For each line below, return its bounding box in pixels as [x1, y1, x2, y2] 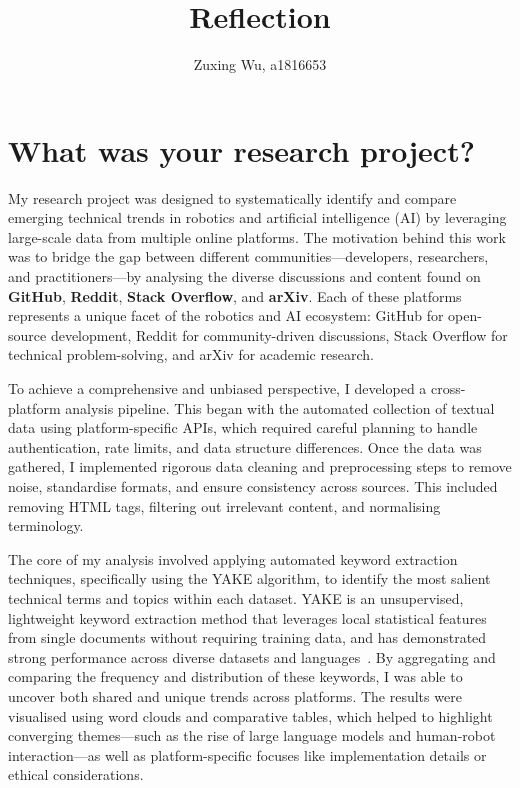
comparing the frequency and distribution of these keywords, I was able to [8, 666, 463, 687]
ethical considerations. [8, 764, 144, 785]
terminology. [8, 515, 84, 536]
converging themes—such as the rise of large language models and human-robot [8, 725, 496, 746]
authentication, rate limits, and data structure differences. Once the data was [8, 436, 482, 457]
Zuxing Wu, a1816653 [193, 54, 327, 75]
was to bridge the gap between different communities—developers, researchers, [8, 246, 489, 267]
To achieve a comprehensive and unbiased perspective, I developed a [8, 378, 427, 398]
